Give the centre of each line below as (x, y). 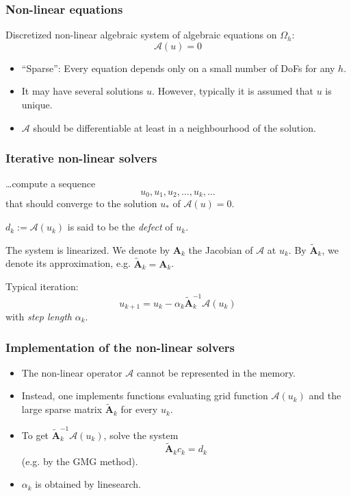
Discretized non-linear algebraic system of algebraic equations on (141, 35)
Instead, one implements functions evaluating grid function (145, 395)
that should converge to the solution (81, 203)
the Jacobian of (221, 249)
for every (139, 409)
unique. (37, 104)
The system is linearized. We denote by (88, 249)
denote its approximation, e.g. (68, 263)
